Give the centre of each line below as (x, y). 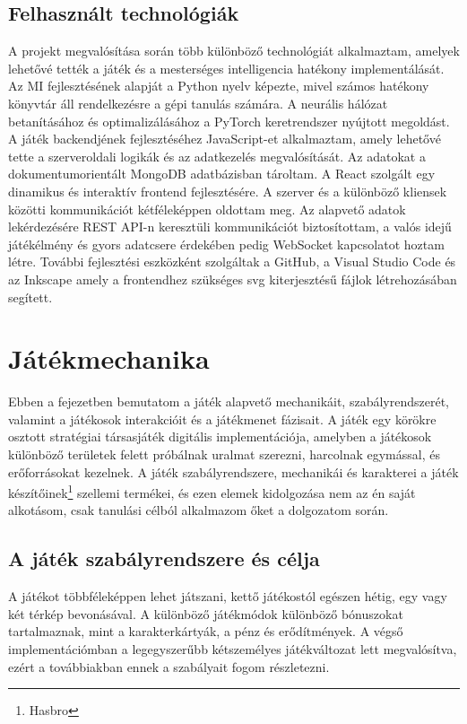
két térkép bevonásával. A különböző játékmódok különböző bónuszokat (206, 613)
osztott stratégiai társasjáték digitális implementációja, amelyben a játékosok (220, 436)
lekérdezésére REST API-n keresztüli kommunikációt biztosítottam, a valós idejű (230, 227)
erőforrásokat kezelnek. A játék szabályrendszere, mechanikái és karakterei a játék (233, 471)
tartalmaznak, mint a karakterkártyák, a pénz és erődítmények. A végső (206, 631)
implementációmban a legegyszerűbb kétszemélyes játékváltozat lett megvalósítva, (233, 649)
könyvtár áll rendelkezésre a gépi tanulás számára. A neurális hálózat (198, 103)
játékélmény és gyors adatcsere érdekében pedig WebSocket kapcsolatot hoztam (226, 244)
